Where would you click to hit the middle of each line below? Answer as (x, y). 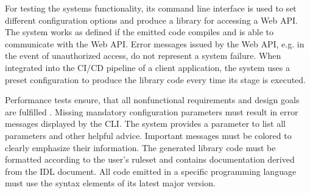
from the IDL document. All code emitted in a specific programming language (151, 171)
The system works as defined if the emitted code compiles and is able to (139, 32)
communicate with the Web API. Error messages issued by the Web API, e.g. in (155, 43)
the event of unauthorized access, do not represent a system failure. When (143, 56)
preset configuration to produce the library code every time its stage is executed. (156, 79)
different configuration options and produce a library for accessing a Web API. (151, 20)
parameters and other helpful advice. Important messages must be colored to (148, 135)
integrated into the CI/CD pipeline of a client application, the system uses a (147, 67)
